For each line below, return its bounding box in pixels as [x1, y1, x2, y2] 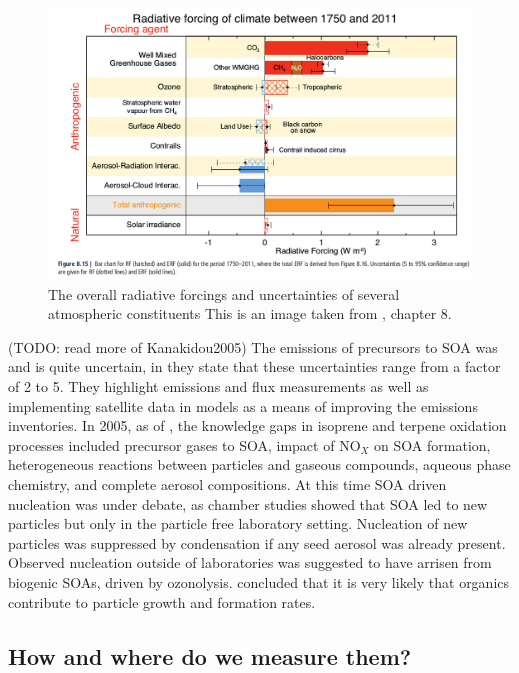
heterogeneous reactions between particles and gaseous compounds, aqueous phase [8, 454, 511, 475]
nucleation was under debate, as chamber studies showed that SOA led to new [8, 493, 488, 514]
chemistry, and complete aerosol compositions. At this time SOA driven [8, 473, 447, 494]
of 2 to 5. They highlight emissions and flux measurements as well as [8, 376, 429, 396]
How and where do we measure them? [8, 640, 412, 671]
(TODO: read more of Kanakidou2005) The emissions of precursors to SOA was [8, 336, 498, 357]
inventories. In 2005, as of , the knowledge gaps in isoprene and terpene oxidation [8, 415, 507, 436]
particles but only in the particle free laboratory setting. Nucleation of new [8, 513, 468, 534]
